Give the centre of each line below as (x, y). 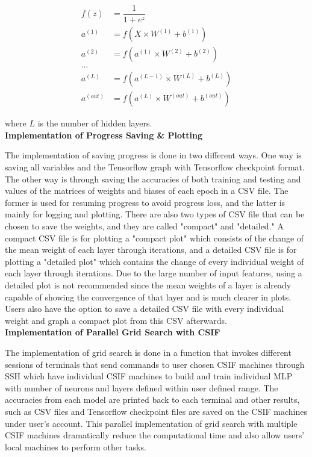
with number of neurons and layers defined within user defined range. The (142, 387)
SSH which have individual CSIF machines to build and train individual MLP (149, 376)
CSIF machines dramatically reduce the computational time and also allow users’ (155, 435)
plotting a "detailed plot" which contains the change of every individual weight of (154, 261)
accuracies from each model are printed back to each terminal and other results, (152, 399)
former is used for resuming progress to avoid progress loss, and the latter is (145, 202)
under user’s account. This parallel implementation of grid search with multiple (151, 423)
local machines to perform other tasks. (76, 446)
